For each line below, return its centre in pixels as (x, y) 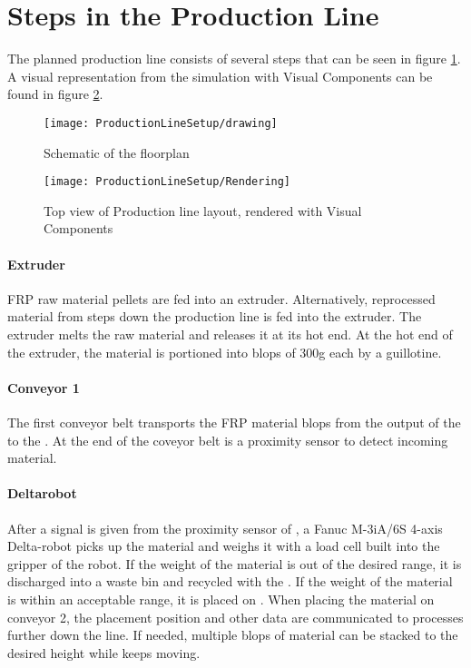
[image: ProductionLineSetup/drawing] (161, 123)
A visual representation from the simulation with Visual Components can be (220, 76)
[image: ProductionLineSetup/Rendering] (167, 182)
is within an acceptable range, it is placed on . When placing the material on (221, 599)
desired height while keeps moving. (104, 652)
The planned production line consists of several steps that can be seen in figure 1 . (234, 59)
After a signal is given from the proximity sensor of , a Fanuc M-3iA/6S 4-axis (225, 528)
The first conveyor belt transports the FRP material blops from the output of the (234, 422)
